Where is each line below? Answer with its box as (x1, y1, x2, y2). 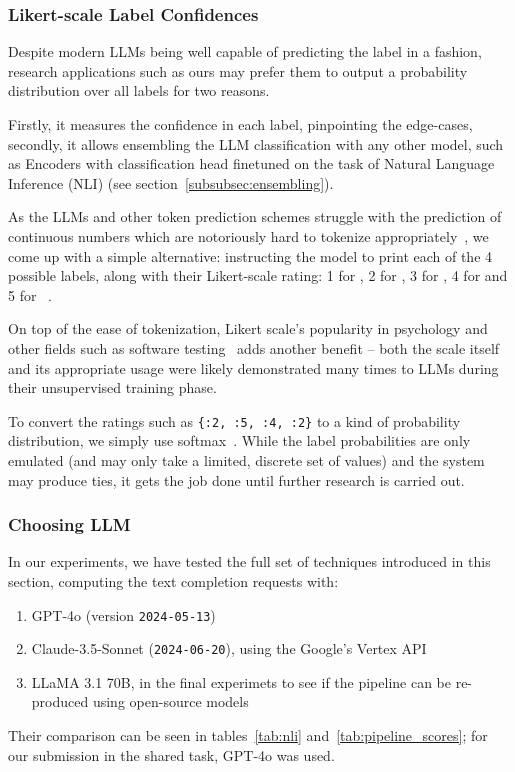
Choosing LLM (8, 512, 131, 537)
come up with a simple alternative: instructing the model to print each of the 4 (8, 245, 493, 266)
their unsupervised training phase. (8, 377, 217, 398)
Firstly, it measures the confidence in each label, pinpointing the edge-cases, (8, 114, 473, 134)
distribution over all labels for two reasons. (8, 80, 270, 101)
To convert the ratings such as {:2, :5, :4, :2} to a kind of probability (8, 410, 461, 431)
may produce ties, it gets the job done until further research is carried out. (8, 469, 465, 490)
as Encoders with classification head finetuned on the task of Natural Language (8, 153, 495, 174)
